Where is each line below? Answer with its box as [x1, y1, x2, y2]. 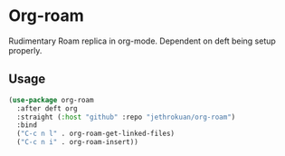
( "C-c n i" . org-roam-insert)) [16, 138, 139, 147]
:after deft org [16, 103, 78, 113]
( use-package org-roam [8, 95, 94, 104]
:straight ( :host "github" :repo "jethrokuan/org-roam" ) [16, 112, 236, 122]
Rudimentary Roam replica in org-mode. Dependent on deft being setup [8, 35, 277, 46]
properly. [8, 44, 43, 55]
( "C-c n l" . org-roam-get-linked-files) [16, 129, 176, 139]
